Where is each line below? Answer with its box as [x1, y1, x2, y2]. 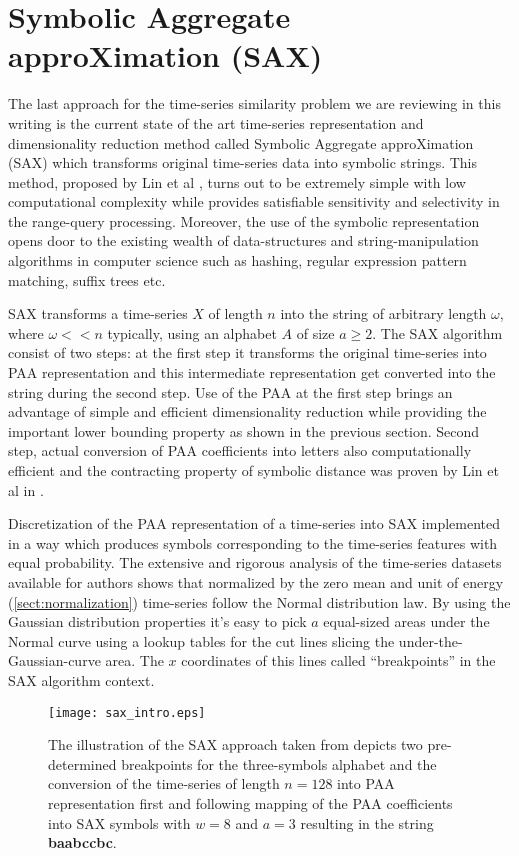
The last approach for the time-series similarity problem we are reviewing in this [8, 93, 501, 114]
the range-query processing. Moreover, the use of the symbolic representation [8, 210, 480, 231]
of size [296, 322, 335, 343]
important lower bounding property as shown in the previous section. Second [8, 420, 480, 441]
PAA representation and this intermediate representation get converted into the [8, 362, 496, 383]
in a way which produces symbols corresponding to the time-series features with [8, 532, 498, 553]
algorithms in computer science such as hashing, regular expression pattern [8, 250, 467, 271]
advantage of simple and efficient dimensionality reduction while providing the [8, 401, 487, 422]
